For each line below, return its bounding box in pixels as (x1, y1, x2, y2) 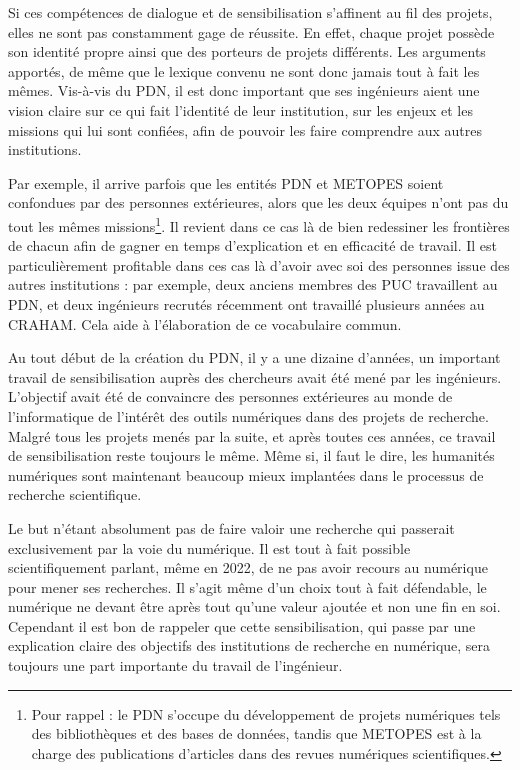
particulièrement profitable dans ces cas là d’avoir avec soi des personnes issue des (8, 254, 510, 275)
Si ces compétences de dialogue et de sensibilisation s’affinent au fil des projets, (8, 2, 493, 22)
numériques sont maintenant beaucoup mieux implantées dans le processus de (8, 464, 484, 485)
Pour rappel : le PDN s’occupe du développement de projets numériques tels (31, 703, 501, 724)
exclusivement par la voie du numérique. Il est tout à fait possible (8, 537, 411, 558)
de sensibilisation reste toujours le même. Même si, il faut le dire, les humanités (8, 445, 495, 466)
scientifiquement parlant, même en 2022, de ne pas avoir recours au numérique (8, 557, 488, 578)
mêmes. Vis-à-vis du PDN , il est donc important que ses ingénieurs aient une (8, 80, 480, 101)
